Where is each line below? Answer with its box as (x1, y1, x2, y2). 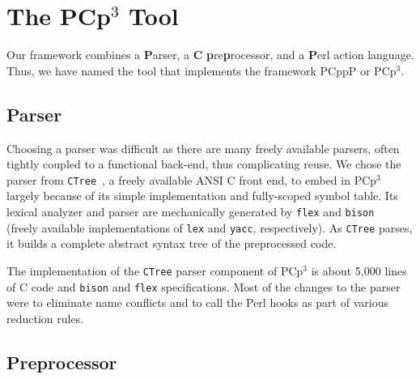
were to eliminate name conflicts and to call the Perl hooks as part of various (6, 294, 388, 311)
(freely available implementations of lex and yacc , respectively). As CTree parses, (6, 219, 413, 236)
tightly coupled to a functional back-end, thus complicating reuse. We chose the (6, 155, 401, 172)
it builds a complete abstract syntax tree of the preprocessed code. (6, 235, 337, 252)
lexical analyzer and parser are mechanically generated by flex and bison (6, 202, 375, 219)
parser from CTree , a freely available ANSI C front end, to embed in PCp (6, 171, 377, 188)
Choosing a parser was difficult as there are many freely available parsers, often (6, 139, 400, 156)
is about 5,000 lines (311, 262, 407, 279)
